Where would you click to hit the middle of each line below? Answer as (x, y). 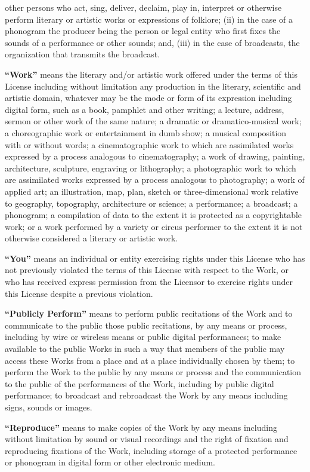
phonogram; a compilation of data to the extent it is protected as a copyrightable (154, 215)
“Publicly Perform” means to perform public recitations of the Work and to (149, 313)
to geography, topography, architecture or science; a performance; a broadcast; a (151, 203)
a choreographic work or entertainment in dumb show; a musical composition (146, 132)
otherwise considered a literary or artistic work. (92, 238)
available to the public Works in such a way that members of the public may (145, 349)
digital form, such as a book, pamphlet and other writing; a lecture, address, (145, 109)
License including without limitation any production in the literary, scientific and (153, 86)
